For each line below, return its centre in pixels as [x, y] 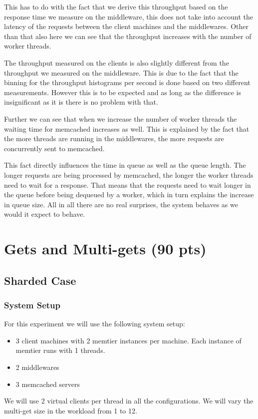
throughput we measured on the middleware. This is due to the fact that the [121, 72]
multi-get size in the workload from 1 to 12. [71, 410]
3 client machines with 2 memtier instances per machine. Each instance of [129, 340]
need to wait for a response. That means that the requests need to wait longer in [128, 184]
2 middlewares [37, 367]
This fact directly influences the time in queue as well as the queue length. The [125, 165]
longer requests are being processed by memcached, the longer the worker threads [129, 174]
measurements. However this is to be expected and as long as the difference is [123, 92]
